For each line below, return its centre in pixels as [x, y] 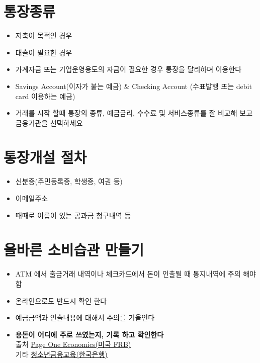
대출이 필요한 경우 [44, 52]
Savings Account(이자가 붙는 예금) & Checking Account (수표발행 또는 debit [134, 86]
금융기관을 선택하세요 [49, 122]
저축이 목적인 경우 [44, 35]
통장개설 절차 [45, 157]
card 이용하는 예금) [45, 96]
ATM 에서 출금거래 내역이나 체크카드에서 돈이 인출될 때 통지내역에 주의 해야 [136, 274]
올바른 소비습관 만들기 [74, 250]
